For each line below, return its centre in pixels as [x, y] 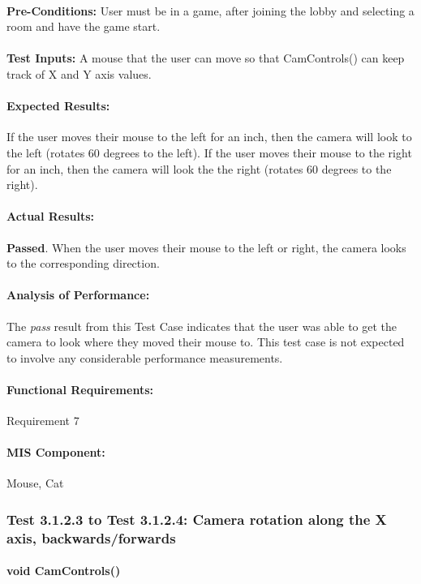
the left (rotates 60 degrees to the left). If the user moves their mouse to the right [209, 152]
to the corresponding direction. [83, 263]
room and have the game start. [84, 26]
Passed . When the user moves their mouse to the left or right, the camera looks [206, 247]
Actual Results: [51, 216]
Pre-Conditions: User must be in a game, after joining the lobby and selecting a [210, 10]
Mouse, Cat [35, 483]
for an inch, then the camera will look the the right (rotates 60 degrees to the [199, 168]
